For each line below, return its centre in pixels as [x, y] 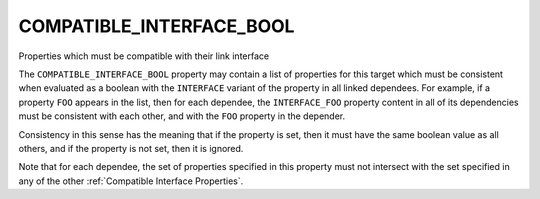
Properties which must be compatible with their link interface [144, 56]
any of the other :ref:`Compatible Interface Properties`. [131, 181]
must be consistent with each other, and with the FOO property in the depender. [181, 116]
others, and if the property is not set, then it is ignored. [131, 148]
